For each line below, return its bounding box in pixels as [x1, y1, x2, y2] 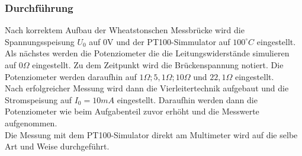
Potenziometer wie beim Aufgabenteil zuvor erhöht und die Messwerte [5, 105, 259, 117]
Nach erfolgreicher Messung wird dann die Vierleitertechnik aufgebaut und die [5, 82, 289, 94]
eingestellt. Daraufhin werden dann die [117, 93, 258, 106]
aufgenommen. [5, 116, 57, 129]
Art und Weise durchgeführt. [5, 140, 110, 152]
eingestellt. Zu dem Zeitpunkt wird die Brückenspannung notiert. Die [32, 59, 284, 71]
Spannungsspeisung [5, 35, 75, 47]
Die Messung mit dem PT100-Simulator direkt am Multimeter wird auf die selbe [5, 128, 298, 141]
